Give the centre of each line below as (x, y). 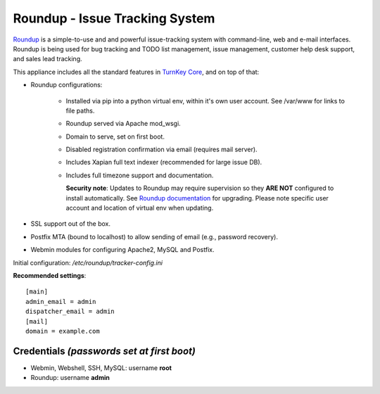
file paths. (80, 110)
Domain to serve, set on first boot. (115, 136)
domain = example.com (63, 331)
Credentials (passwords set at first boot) (104, 351)
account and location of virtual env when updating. (140, 208)
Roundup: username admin (70, 378)
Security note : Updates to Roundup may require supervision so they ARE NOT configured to (200, 188)
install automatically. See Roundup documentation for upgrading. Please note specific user (197, 198)
